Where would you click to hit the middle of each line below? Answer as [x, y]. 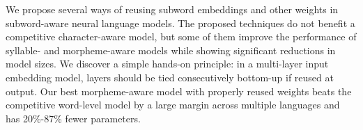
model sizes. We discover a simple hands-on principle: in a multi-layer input [167, 64]
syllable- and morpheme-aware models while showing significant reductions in [171, 50]
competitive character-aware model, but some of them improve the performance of [181, 36]
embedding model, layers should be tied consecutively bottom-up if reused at [170, 77]
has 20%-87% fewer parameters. [73, 118]
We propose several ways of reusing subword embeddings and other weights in [172, 9]
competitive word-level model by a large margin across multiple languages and [173, 105]
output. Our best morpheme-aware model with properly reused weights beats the [179, 91]
